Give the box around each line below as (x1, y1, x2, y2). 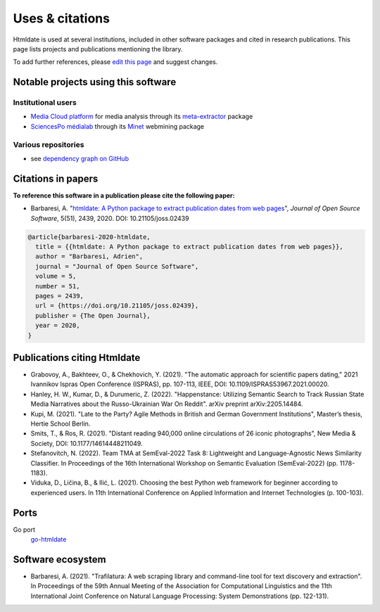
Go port (13, 525, 35, 534)
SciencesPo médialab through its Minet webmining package (30, 122, 205, 130)
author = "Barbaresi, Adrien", (35, 253, 144, 260)
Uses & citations (13, 11, 110, 26)
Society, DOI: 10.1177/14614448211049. (30, 439, 144, 447)
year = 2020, (35, 321, 80, 330)
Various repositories (13, 139, 84, 149)
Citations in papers (13, 172, 99, 184)
